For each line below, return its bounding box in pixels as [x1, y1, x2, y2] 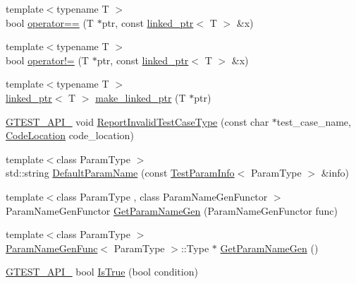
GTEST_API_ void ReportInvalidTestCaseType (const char [6, 114, 269, 129]
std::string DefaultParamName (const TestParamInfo [6, 165, 235, 180]
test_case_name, [276, 114, 351, 129]
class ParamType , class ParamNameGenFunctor [56, 189, 268, 203]
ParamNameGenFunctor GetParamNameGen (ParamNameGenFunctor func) [6, 203, 338, 218]
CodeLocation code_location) [6, 128, 134, 143]
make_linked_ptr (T [95, 90, 186, 105]
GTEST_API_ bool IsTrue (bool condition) [6, 264, 198, 279]
